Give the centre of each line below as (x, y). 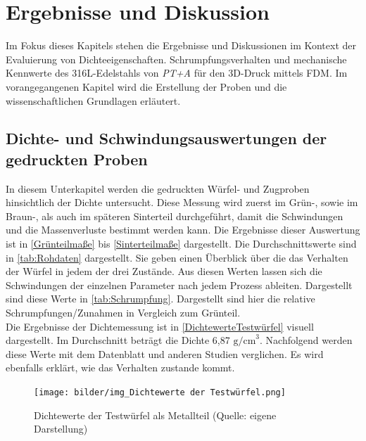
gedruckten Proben (77, 159)
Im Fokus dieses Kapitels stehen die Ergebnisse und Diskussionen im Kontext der (181, 45)
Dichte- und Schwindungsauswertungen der (166, 138)
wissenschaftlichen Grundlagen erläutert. (93, 100)
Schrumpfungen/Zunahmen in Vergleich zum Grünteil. (123, 313)
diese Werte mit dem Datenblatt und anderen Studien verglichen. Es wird (165, 353)
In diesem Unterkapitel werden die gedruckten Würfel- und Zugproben (158, 188)
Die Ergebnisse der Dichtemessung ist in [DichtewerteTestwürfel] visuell (160, 326)
